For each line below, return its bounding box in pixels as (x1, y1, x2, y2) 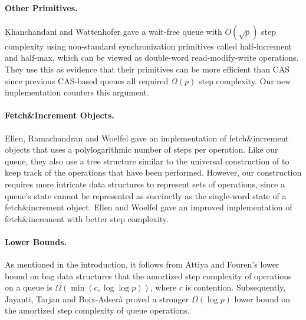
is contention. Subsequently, (185, 281, 286, 293)
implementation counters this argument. (5, 86, 149, 98)
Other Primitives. (5, 1, 78, 14)
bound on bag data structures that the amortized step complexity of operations (5, 269, 292, 282)
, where (150, 281, 177, 293)
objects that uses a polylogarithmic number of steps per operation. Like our (5, 143, 278, 156)
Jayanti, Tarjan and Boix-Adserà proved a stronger (5, 292, 189, 305)
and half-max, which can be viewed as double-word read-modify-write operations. (5, 51, 299, 64)
